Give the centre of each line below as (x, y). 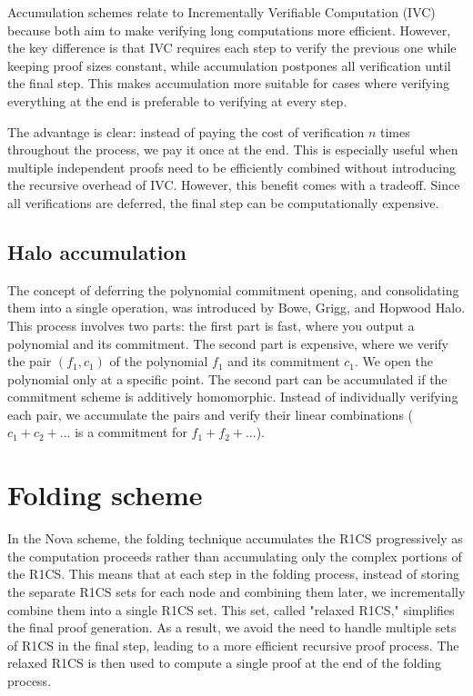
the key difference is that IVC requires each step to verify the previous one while (232, 48)
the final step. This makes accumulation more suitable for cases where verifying (228, 83)
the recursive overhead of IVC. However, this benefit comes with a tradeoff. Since (234, 185)
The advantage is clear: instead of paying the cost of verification (186, 131)
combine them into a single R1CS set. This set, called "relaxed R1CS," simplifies (231, 609)
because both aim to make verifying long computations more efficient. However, (229, 30)
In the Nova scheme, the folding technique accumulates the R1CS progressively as (235, 538)
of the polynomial (159, 361)
